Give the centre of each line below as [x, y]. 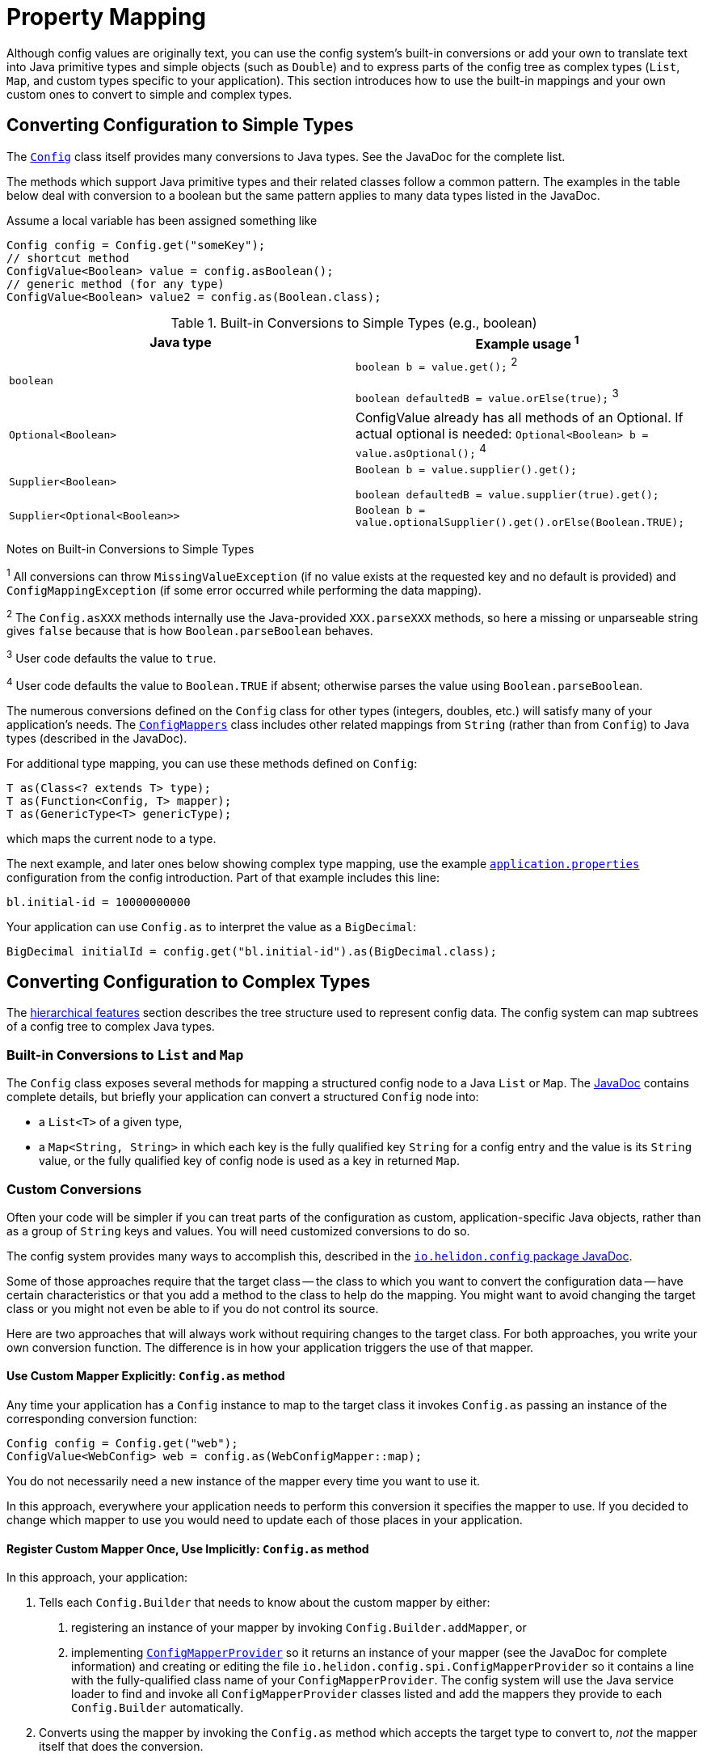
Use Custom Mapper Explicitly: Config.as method [146, 1376]
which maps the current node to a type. [112, 838]
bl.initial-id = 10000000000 [99, 902]
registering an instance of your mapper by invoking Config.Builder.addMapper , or [299, 1628]
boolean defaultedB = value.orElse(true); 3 [487, 396]
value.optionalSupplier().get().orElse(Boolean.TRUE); [520, 522]
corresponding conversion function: [102, 1419]
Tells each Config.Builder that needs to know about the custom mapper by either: [265, 1603]
